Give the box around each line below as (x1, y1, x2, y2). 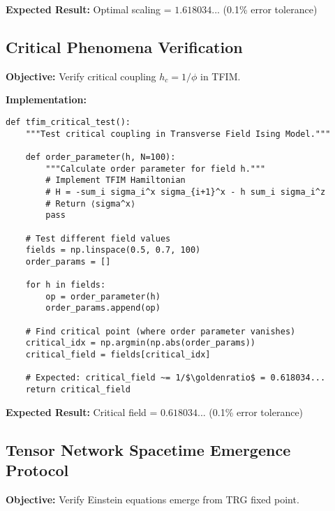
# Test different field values (25, 233, 171, 244)
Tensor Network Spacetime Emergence (6, 438, 291, 460)
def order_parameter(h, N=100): (25, 151, 176, 162)
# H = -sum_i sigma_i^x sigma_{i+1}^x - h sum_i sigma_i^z (45, 186, 326, 197)
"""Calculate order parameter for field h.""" (45, 163, 266, 174)
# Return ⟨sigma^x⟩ (45, 198, 136, 209)
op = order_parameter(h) (45, 291, 161, 302)
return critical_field (25, 385, 131, 395)
